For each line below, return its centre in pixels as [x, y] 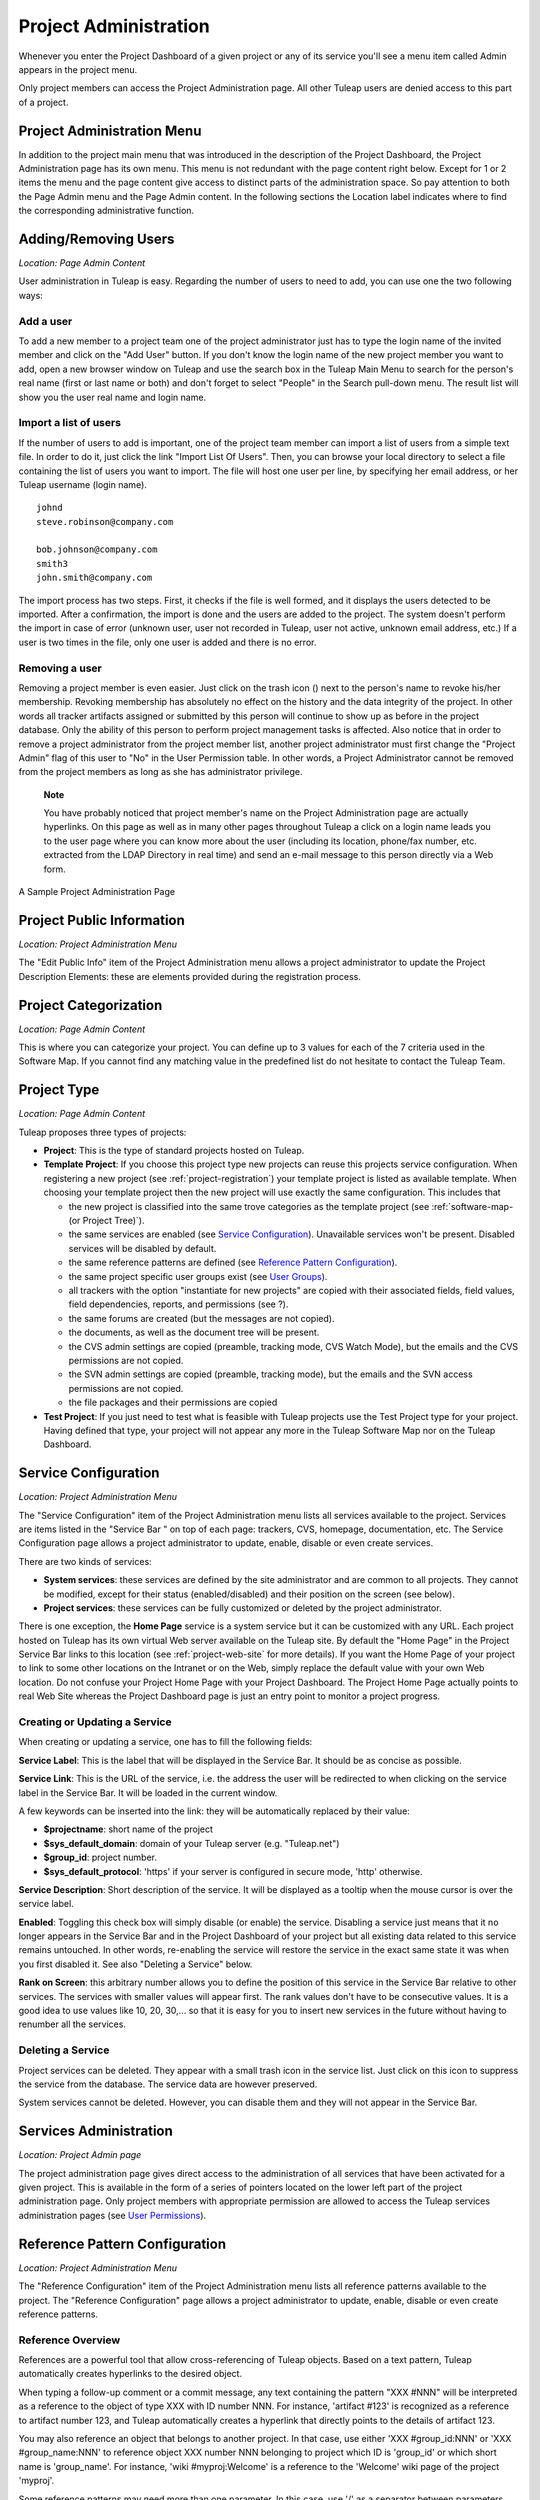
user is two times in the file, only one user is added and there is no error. [167, 642]
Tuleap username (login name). [82, 484]
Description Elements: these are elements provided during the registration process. [190, 976]
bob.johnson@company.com [97, 549]
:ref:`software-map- [472, 1206]
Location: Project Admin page [80, 2155]
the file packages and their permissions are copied [173, 1402]
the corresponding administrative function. [106, 211]
